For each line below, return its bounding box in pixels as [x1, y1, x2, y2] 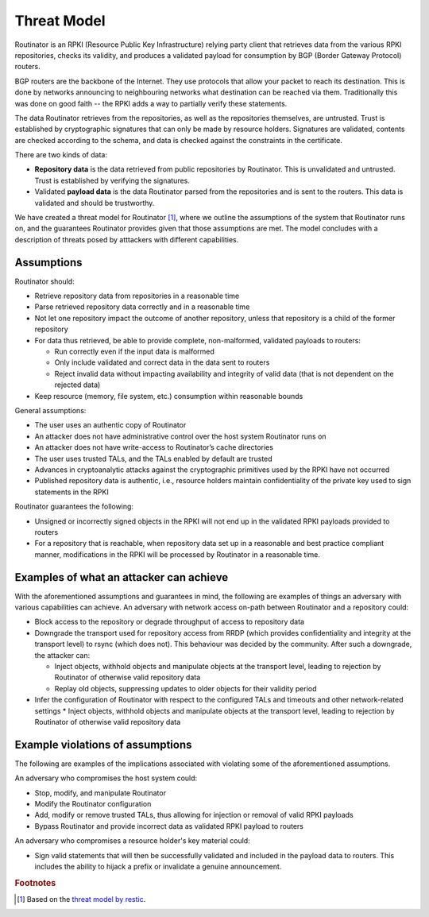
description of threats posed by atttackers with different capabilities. [14, 234, 239, 244]
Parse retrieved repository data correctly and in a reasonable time [34, 302, 250, 311]
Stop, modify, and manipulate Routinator [34, 787, 167, 798]
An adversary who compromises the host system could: [14, 773, 198, 783]
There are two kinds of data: [14, 150, 107, 160]
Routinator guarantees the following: [14, 501, 134, 512]
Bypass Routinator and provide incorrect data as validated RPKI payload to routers [34, 821, 303, 830]
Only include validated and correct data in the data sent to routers [54, 358, 270, 367]
